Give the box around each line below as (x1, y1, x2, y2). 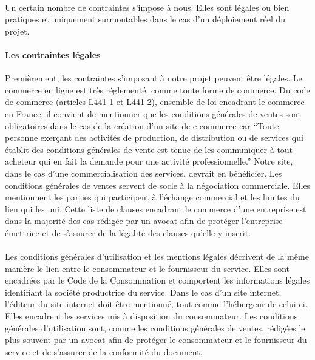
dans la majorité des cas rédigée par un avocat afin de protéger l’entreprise (5, 214, 283, 227)
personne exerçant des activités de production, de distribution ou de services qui (5, 131, 303, 144)
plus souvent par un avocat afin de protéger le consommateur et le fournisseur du (5, 333, 307, 346)
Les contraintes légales (5, 48, 101, 61)
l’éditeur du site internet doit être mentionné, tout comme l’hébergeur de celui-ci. (5, 297, 308, 310)
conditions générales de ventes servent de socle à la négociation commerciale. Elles (5, 178, 311, 191)
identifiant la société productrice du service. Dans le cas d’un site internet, (5, 285, 282, 298)
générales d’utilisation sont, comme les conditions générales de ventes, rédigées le (5, 321, 305, 334)
